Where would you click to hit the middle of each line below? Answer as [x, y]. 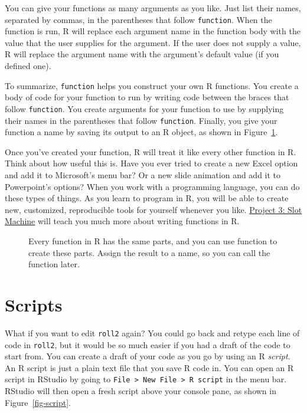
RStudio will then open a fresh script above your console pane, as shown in [141, 391]
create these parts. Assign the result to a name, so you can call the [149, 252]
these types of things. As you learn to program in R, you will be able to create [147, 198]
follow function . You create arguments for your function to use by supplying [144, 108]
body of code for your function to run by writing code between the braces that [147, 97]
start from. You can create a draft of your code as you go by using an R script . [148, 356]
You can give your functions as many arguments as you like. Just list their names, [153, 8]
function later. [54, 264]
